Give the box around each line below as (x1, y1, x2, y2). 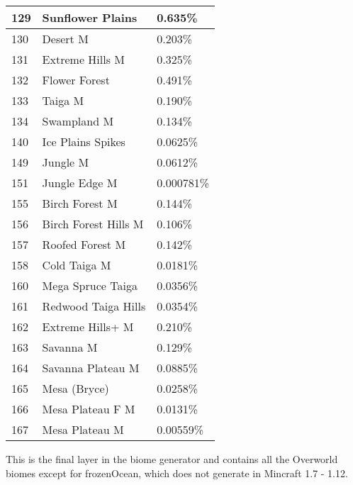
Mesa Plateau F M (42, 401, 135, 417)
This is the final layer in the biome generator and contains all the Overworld (6, 452, 338, 466)
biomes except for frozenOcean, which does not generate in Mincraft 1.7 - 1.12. (6, 465, 348, 480)
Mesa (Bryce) (42, 380, 109, 396)
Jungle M (42, 154, 89, 170)
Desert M (42, 30, 89, 47)
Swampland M (42, 113, 114, 129)
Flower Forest (42, 72, 110, 88)
